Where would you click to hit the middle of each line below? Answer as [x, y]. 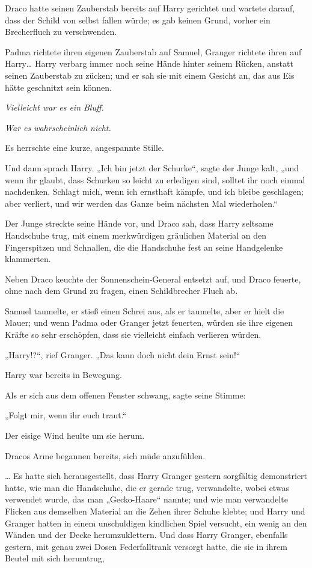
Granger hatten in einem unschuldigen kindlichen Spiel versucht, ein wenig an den [156, 523]
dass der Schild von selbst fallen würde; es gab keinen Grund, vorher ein [138, 20]
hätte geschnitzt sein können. [58, 87]
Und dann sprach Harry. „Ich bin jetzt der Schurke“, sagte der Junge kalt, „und [152, 167]
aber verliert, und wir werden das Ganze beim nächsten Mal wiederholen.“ [141, 203]
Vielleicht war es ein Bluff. [54, 107]
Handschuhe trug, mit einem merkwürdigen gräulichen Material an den [136, 235]
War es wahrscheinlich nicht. [58, 127]
